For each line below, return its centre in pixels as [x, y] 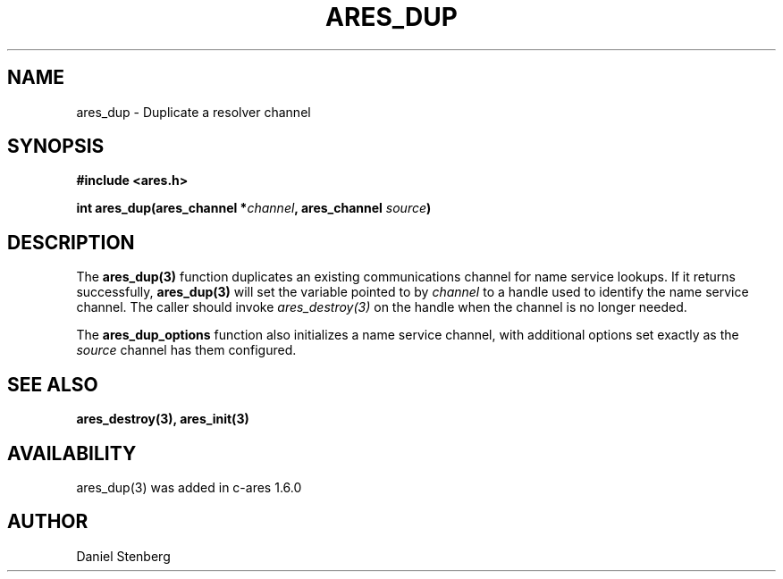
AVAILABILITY [72, 453]
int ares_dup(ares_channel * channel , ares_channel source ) [254, 208]
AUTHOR [48, 522]
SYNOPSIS [56, 147]
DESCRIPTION [71, 242]
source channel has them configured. [186, 350]
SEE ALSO [53, 384]
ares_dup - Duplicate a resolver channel [194, 112]
